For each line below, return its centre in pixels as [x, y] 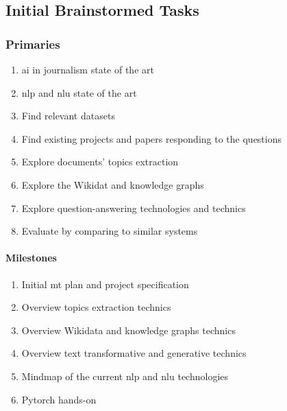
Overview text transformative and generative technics [134, 353]
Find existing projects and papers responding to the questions [151, 138]
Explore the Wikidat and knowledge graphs [113, 184]
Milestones [31, 258]
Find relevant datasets [68, 116]
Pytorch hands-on [59, 399]
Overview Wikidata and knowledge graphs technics [128, 330]
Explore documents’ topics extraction [100, 162]
